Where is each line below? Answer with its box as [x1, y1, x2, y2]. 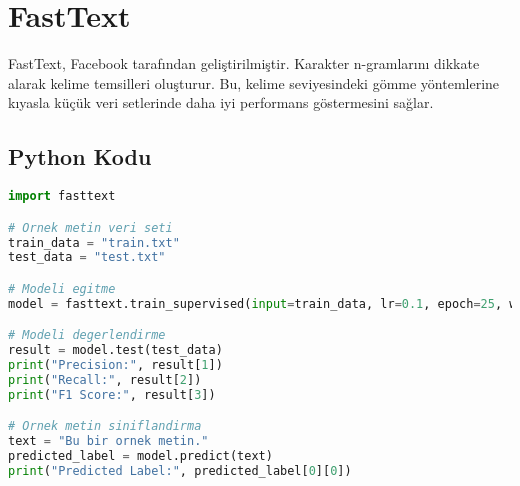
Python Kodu [8, 141, 152, 172]
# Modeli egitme [8, 281, 116, 296]
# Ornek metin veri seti [8, 220, 173, 235]
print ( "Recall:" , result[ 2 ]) [8, 372, 202, 387]
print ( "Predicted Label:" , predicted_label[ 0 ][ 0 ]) [8, 463, 352, 478]
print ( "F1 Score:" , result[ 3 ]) [8, 387, 216, 402]
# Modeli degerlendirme [8, 328, 166, 343]
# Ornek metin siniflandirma [8, 419, 202, 434]
